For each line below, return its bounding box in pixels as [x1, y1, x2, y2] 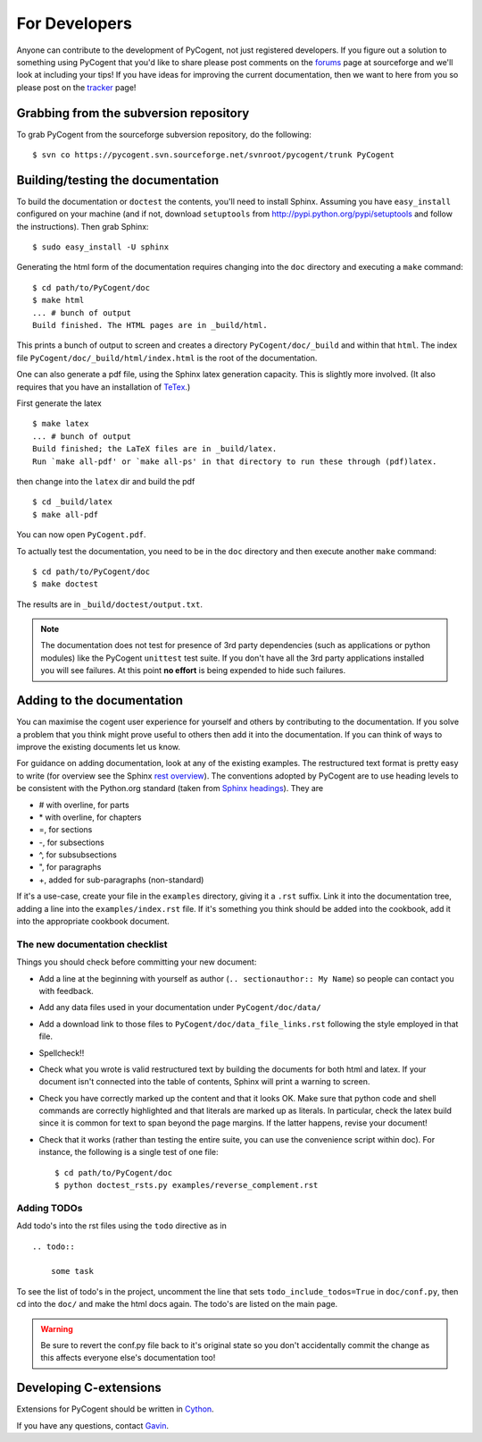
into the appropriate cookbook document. [16, 916, 170, 927]
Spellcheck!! [38, 1047, 85, 1058]
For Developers [16, 13, 133, 33]
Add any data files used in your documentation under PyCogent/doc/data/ [38, 1002, 321, 1013]
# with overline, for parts [38, 799, 129, 810]
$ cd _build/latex [32, 497, 113, 507]
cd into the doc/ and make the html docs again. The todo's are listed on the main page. [16, 1299, 338, 1310]
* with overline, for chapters [38, 812, 142, 822]
